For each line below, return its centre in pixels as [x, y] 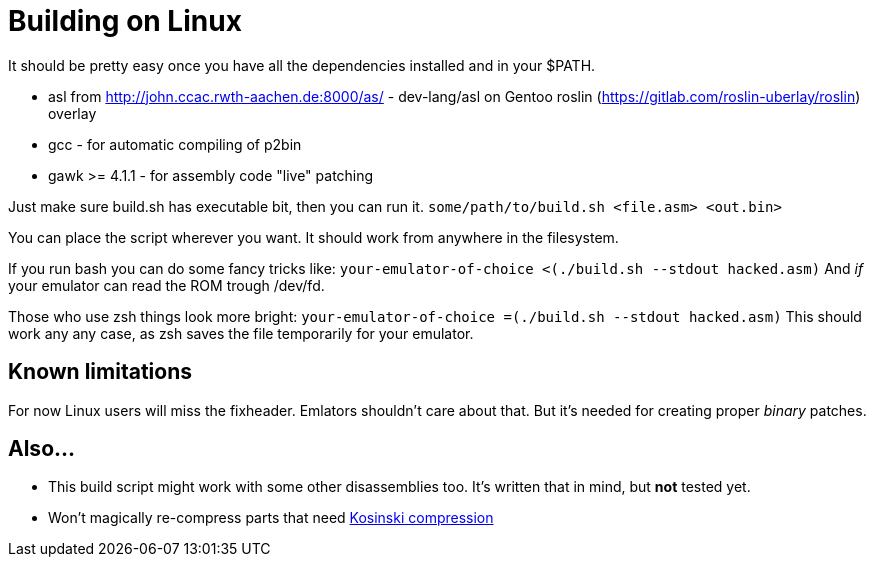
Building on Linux [125, 21]
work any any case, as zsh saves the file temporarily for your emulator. [241, 333]
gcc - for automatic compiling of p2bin [175, 144]
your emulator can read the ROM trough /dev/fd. [166, 285]
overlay [72, 113]
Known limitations [100, 372]
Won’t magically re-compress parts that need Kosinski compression [271, 518]
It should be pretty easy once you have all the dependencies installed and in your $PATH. [302, 65]
